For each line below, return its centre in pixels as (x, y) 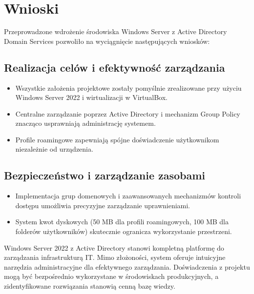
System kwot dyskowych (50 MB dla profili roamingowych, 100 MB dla (122, 222)
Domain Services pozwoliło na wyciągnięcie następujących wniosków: (107, 41)
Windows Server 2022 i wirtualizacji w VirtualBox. (91, 97)
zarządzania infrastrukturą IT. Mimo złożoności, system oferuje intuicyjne (115, 257)
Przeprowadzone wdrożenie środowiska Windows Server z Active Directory (116, 31)
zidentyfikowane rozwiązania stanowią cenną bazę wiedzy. (90, 286)
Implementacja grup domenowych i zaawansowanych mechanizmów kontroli (128, 196)
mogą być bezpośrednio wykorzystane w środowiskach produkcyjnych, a (111, 276)
